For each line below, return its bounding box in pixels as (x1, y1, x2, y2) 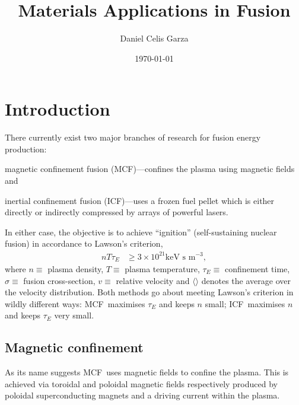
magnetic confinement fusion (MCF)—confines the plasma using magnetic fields (5, 162, 295, 175)
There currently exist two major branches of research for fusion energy (5, 131, 261, 143)
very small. (54, 309, 94, 321)
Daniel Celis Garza (120, 32, 189, 44)
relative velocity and (116, 274, 190, 286)
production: (5, 142, 47, 155)
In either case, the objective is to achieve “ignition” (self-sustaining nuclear (5, 225, 277, 238)
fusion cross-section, (23, 274, 96, 286)
